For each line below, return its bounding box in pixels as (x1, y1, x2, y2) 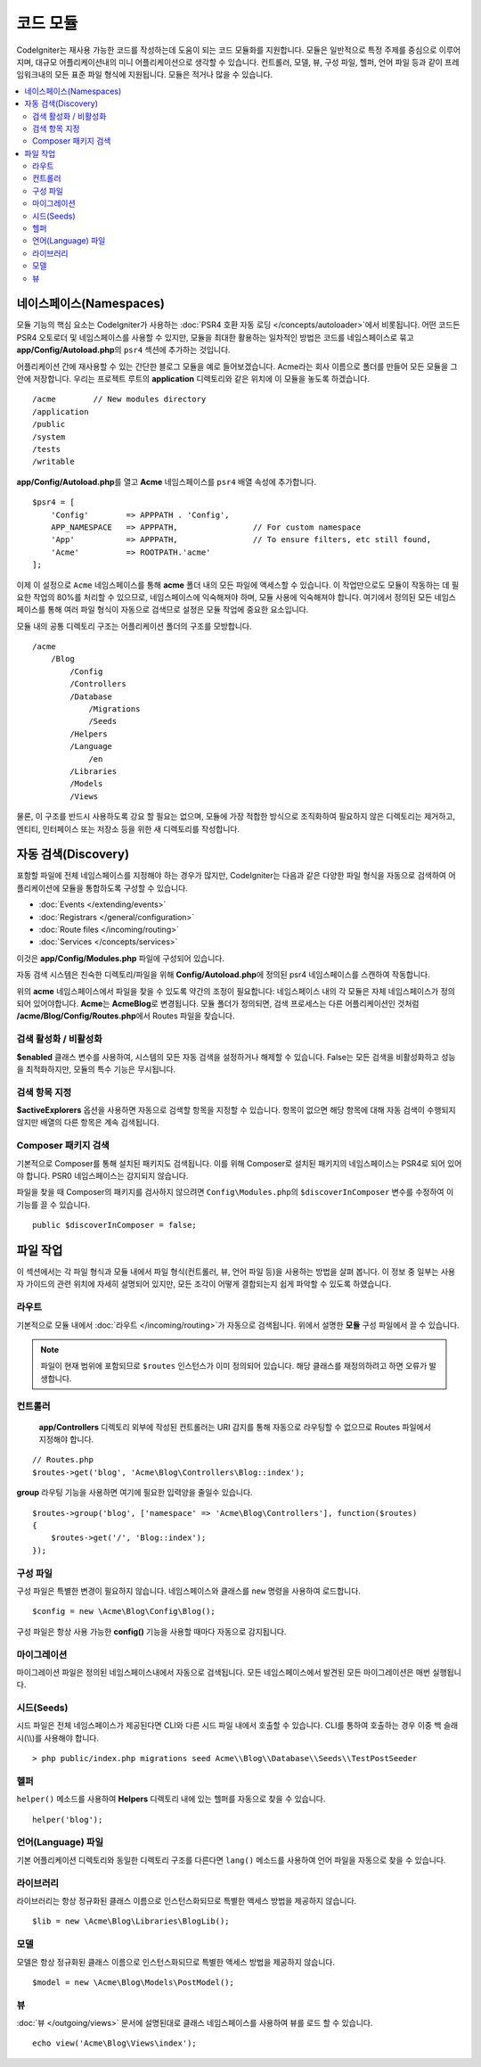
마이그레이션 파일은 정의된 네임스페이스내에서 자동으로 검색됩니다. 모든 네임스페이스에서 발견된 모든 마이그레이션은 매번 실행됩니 (16, 1667, 462, 1677)
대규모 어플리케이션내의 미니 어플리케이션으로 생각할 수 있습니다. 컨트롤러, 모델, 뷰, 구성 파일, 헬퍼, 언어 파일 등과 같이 (35, 56, 443, 67)
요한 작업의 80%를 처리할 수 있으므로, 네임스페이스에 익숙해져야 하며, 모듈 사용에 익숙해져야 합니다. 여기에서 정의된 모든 (16, 591, 433, 602)
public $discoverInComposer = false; (32, 1220, 198, 1231)
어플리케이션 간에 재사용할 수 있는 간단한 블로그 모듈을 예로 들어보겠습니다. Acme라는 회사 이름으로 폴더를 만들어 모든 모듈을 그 (16, 361, 458, 372)
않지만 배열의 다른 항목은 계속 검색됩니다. (16, 1117, 159, 1128)
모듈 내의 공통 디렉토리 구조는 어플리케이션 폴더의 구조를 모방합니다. (16, 621, 252, 631)
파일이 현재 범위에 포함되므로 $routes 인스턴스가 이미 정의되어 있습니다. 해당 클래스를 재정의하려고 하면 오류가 (40, 1361, 428, 1371)
